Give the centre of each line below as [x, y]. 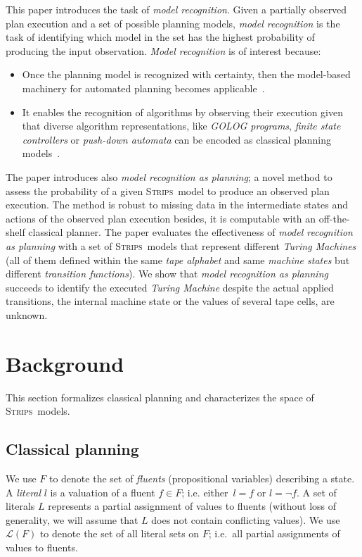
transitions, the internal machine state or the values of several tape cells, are [170, 301]
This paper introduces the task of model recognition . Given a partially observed [176, 9]
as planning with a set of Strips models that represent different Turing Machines [181, 245]
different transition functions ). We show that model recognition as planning [167, 274]
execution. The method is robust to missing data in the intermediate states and [177, 205]
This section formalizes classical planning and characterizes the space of [160, 397]
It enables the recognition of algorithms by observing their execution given [182, 112]
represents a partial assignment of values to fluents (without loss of [192, 506]
